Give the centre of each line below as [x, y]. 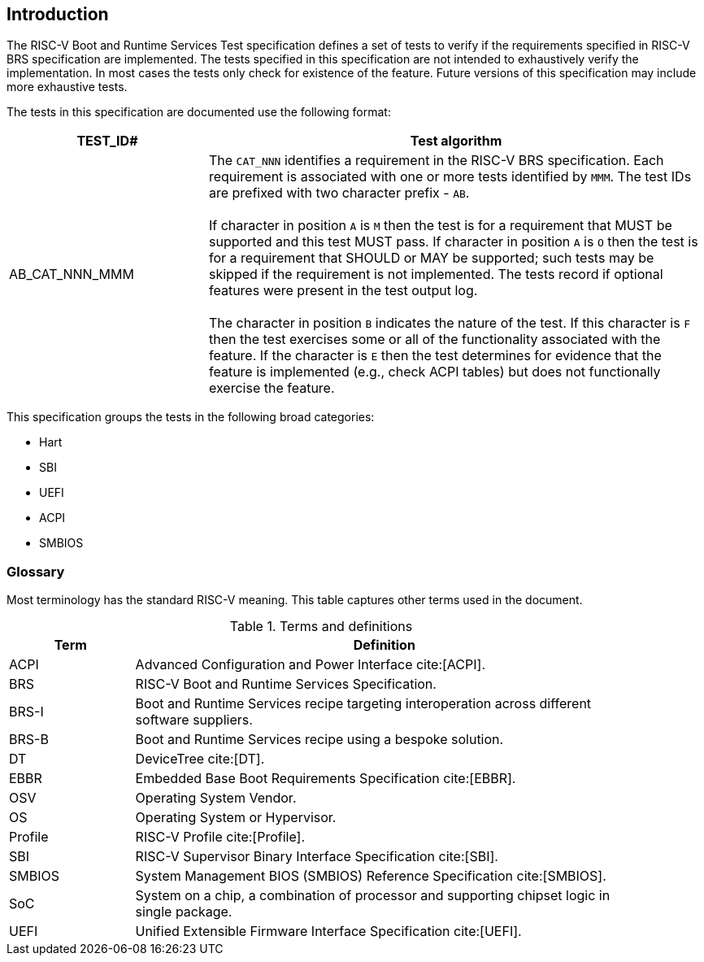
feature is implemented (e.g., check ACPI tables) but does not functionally [435, 372]
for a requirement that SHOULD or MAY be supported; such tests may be [431, 258]
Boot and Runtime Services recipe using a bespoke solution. [319, 740]
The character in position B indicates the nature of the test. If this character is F [449, 323]
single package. [184, 912]
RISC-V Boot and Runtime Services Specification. [286, 684]
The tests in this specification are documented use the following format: [199, 112]
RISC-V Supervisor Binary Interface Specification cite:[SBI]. [317, 857]
